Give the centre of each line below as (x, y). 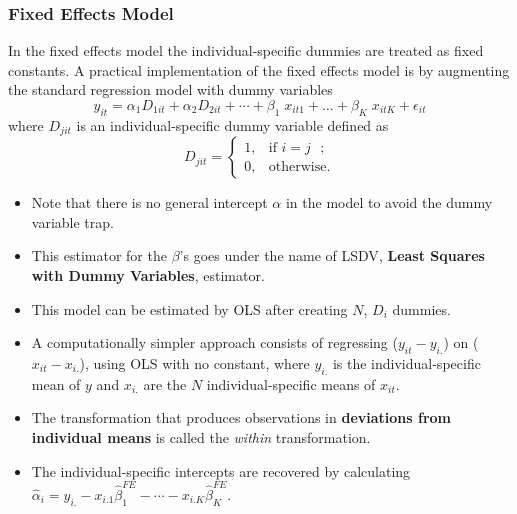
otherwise (297, 166)
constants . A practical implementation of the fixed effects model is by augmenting (259, 69)
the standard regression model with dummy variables (170, 89)
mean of (56, 383)
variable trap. (72, 221)
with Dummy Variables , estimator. (148, 275)
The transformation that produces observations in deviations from (241, 417)
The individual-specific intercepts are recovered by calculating (221, 470)
